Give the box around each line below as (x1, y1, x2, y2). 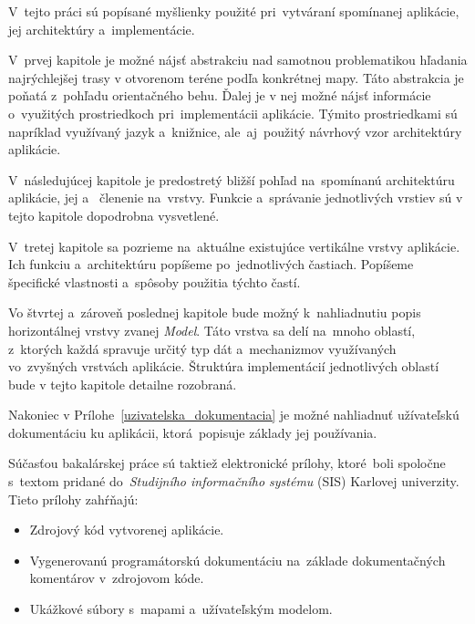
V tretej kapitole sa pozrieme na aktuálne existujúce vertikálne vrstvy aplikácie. (8, 236, 460, 255)
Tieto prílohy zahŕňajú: (8, 489, 139, 508)
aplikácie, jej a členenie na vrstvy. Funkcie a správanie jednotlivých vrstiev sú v (8, 188, 463, 207)
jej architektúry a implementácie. (8, 19, 195, 38)
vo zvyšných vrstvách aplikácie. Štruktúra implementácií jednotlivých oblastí (8, 357, 439, 376)
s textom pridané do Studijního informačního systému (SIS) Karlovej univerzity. (8, 472, 460, 491)
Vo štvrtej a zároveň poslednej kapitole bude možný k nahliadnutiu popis (8, 303, 421, 322)
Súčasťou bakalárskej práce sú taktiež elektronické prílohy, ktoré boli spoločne (8, 453, 446, 473)
